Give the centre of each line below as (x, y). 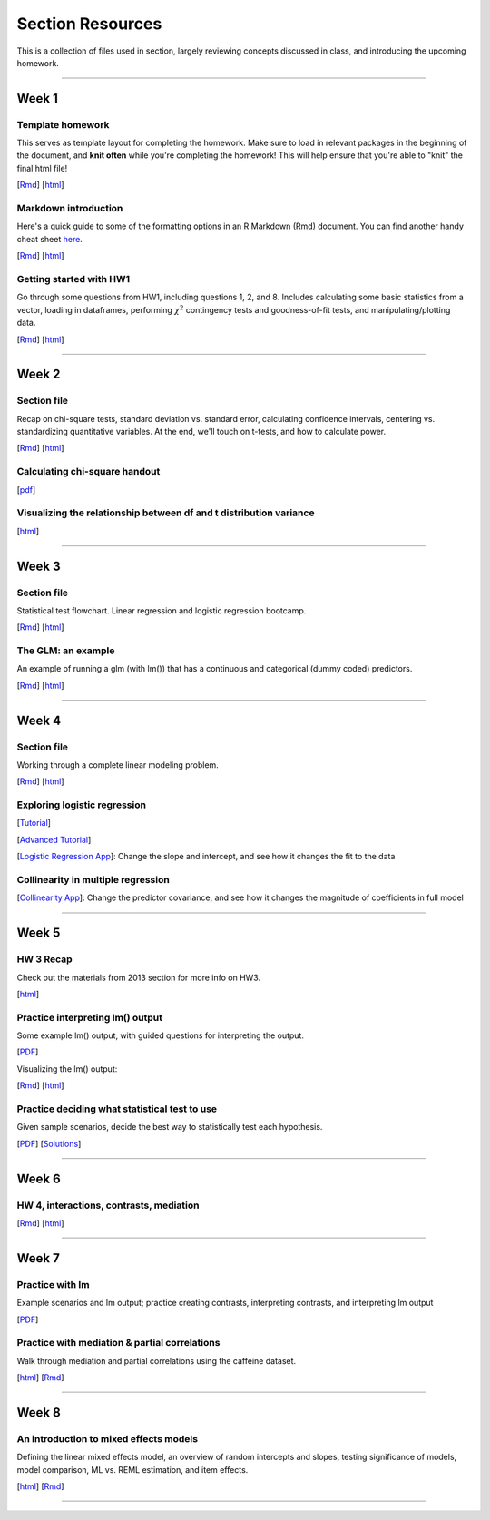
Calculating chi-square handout (88, 472)
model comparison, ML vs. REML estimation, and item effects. (132, 1469)
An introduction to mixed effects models (108, 1438)
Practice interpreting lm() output (90, 1017)
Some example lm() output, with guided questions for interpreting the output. (160, 1035)
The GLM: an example (66, 651)
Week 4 (39, 720)
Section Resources (89, 24)
